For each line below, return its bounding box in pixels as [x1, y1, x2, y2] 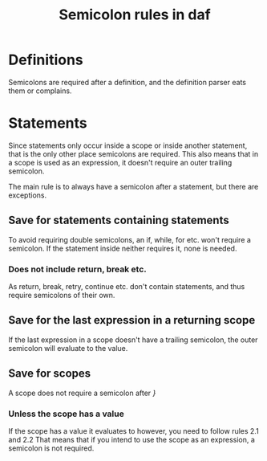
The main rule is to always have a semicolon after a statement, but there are [8, 182, 259, 191]
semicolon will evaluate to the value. [8, 343, 128, 353]
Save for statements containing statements [8, 214, 230, 227]
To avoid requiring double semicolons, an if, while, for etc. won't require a [8, 235, 251, 244]
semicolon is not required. [8, 443, 95, 453]
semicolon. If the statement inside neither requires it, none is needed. [8, 243, 237, 253]
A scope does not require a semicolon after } [8, 388, 156, 398]
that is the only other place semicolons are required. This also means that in [8, 149, 259, 158]
